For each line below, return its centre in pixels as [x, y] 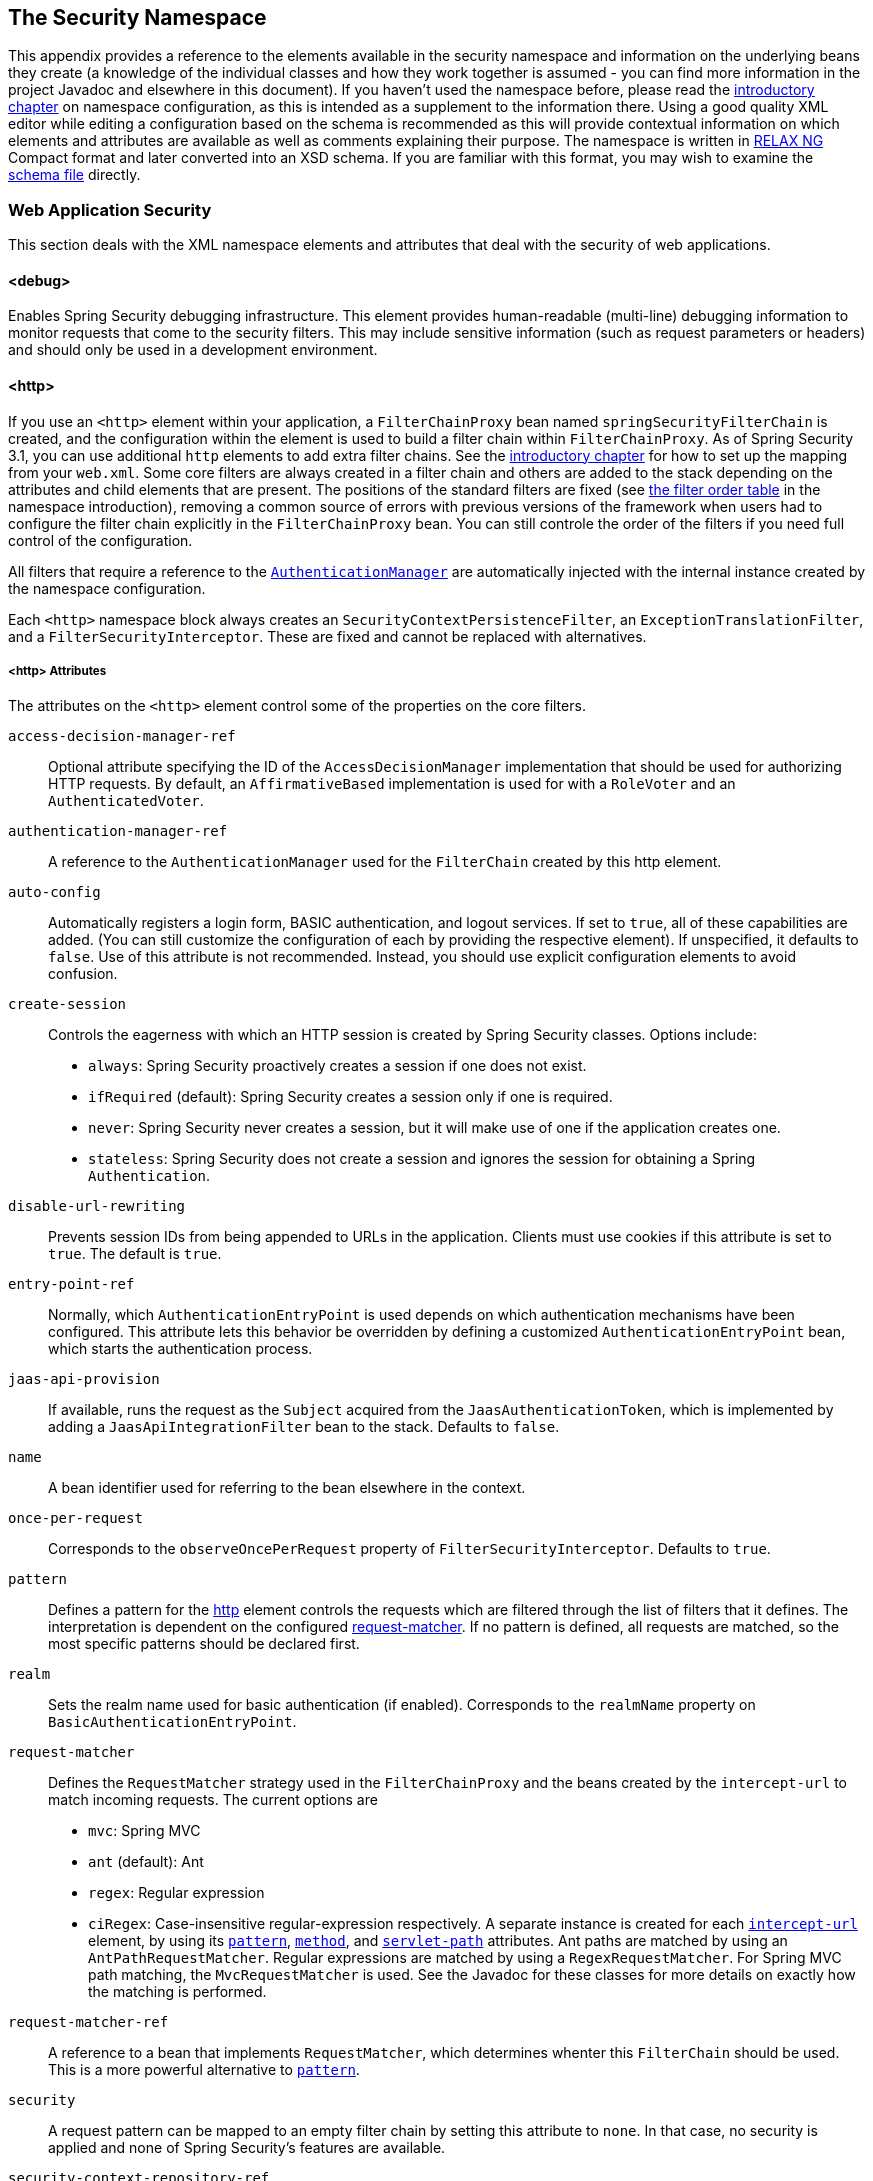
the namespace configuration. [107, 588]
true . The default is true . [135, 1254]
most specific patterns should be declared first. [204, 1644]
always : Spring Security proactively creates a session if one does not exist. [337, 1066]
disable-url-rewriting [97, 1206]
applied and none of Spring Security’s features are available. [247, 2148]
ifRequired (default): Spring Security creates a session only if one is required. [350, 1097]
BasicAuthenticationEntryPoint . [172, 1722]
